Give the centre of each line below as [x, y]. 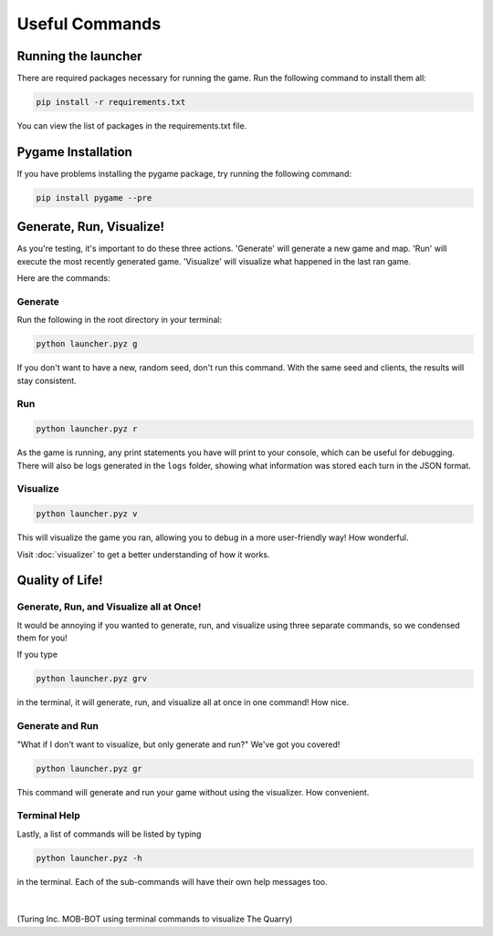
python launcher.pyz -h [89, 858]
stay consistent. [47, 380]
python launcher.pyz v [87, 514]
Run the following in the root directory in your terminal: [120, 320]
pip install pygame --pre [94, 198]
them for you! [42, 638]
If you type [37, 655]
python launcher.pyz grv [92, 679]
